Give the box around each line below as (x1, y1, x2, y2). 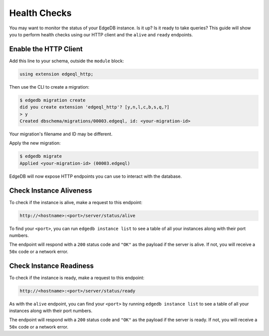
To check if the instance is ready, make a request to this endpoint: (9, 274, 144, 281)
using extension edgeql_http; (19, 71, 94, 77)
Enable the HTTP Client (9, 45, 83, 53)
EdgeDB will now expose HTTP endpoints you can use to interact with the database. (9, 173, 182, 179)
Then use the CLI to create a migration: (9, 84, 90, 90)
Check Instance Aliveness (9, 186, 92, 195)
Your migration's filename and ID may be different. (9, 131, 113, 137)
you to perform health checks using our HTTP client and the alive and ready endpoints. (9, 31, 193, 37)
